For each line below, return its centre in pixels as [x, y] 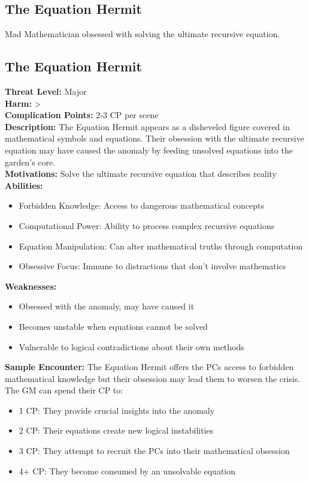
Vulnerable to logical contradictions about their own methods [131, 346]
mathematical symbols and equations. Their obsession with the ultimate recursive [154, 138]
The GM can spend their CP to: [64, 390]
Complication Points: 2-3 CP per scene [82, 115]
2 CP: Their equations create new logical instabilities [116, 430]
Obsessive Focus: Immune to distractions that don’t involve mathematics [152, 266]
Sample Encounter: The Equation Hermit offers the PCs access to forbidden [149, 367]
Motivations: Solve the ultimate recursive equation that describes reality [141, 174]
